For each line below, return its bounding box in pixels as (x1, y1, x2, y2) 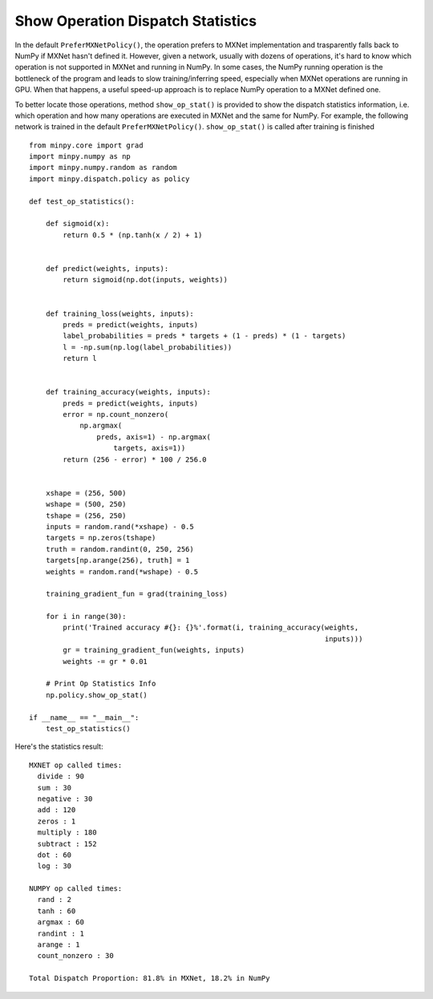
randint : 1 (37, 928, 84, 938)
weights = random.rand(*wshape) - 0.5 (45, 567, 199, 576)
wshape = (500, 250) (45, 499, 127, 509)
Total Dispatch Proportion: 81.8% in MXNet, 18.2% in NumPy (29, 974, 270, 983)
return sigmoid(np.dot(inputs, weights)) (63, 275, 229, 285)
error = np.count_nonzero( (63, 410, 169, 419)
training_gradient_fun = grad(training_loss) (45, 589, 229, 599)
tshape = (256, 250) (45, 511, 127, 520)
